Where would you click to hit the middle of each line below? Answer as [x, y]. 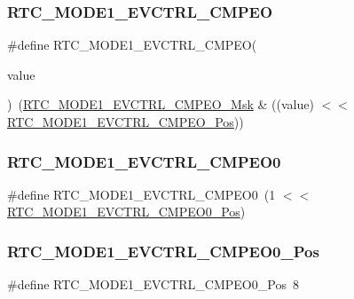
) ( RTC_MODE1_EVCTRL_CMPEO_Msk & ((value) [161, 104]
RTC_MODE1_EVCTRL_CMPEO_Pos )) [126, 122]
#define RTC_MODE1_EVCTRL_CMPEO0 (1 [142, 194]
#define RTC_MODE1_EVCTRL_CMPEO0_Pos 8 [153, 284]
